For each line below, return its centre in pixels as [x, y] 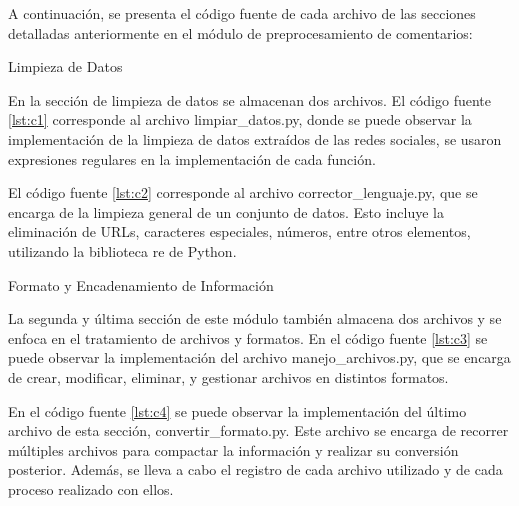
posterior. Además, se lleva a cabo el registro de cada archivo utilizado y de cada [255, 469]
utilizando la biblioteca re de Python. [122, 250]
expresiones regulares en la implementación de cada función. [192, 158]
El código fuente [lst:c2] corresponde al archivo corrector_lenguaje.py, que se [243, 192]
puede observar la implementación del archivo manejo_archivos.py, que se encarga [259, 357]
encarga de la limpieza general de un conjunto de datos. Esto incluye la [226, 211]
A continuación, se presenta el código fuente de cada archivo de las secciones [242, 13]
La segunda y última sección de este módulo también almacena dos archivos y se [255, 318]
